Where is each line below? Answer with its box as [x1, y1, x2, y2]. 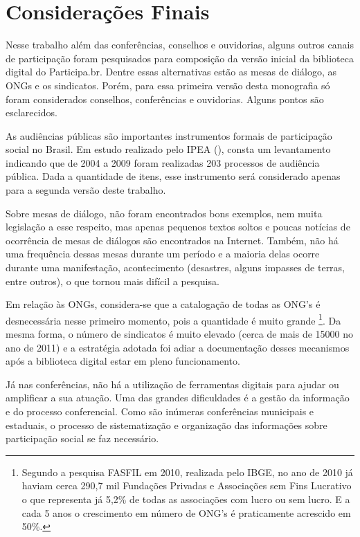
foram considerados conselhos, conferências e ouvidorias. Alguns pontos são [6, 91, 324, 106]
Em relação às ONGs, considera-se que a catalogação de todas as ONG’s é [6, 297, 321, 311]
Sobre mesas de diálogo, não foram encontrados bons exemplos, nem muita [6, 206, 323, 220]
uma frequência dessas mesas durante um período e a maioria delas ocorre [6, 246, 320, 261]
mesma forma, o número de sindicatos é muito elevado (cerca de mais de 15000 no [6, 327, 353, 341]
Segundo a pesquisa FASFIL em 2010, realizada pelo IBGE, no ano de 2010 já [21, 464, 353, 479]
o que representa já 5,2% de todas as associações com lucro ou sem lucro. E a [21, 492, 350, 506]
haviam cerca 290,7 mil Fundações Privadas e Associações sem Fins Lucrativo [21, 478, 352, 493]
